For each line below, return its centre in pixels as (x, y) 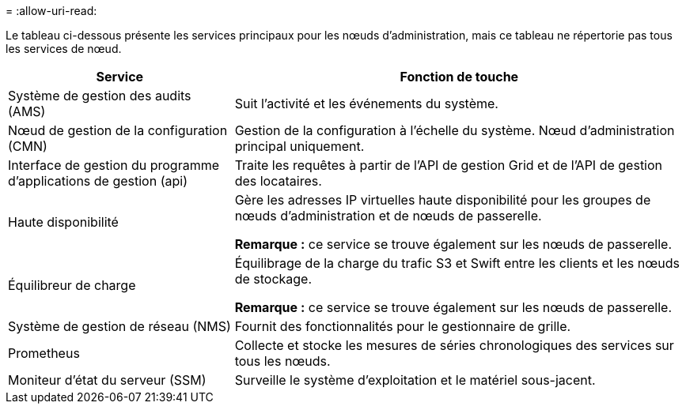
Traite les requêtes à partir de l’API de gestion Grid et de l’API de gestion (449, 165)
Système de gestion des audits (100, 96)
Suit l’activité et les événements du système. (366, 103)
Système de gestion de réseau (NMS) (119, 326)
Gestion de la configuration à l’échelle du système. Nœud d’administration (455, 130)
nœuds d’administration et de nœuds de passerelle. (388, 216)
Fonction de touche (459, 77)
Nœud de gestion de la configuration (118, 130)
